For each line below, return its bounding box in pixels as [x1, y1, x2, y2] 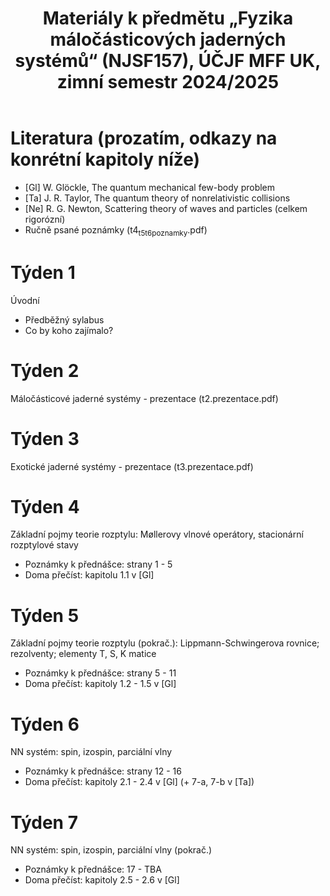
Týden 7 [10, 811, 78, 834]
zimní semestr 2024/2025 [56, 71, 280, 94]
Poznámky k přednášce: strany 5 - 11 [24, 667, 177, 679]
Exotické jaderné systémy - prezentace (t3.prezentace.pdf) [10, 460, 254, 472]
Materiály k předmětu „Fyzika [42, 7, 294, 30]
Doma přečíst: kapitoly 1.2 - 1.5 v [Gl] [24, 678, 177, 690]
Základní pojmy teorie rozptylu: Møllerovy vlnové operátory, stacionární [10, 528, 304, 541]
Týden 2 [10, 359, 80, 382]
